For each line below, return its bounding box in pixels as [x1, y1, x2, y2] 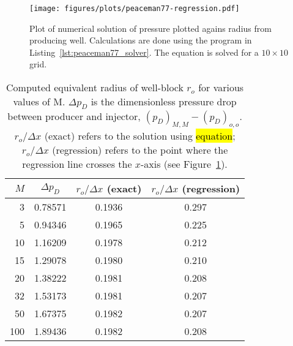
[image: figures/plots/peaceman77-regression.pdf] [29, 4, 240, 13]
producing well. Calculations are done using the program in [29, 34, 252, 47]
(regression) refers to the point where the [52, 143, 228, 157]
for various [198, 80, 244, 95]
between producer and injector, [7, 109, 141, 124]
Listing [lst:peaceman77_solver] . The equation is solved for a [29, 45, 259, 58]
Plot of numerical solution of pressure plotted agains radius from [29, 21, 272, 34]
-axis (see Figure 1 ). [141, 157, 228, 171]
